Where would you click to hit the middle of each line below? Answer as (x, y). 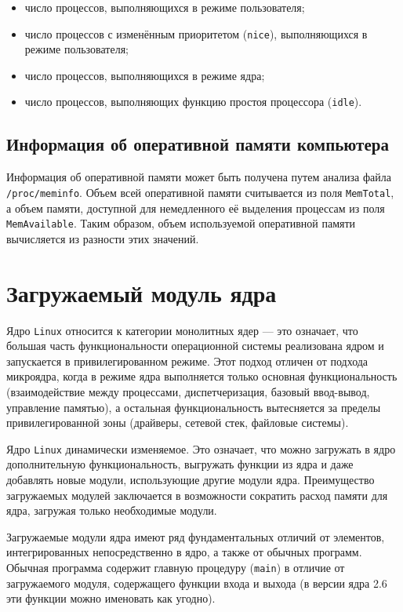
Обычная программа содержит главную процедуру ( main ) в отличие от (176, 567)
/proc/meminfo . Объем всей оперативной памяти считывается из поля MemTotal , (200, 192)
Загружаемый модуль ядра (142, 292)
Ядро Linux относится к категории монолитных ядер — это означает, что (182, 330)
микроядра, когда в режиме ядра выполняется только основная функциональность (202, 376)
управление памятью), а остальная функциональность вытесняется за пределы (194, 407)
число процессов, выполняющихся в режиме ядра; (145, 75)
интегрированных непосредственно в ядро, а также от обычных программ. (184, 552)
